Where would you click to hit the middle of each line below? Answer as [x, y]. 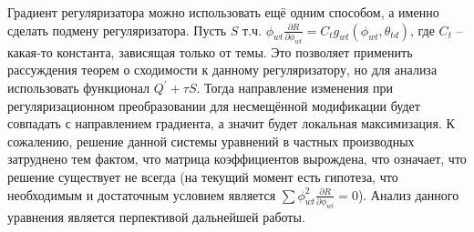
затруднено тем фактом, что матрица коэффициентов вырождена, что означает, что [237, 159]
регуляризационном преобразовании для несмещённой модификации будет [214, 105]
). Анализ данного [408, 194]
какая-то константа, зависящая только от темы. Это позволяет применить [210, 51]
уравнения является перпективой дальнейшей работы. [156, 216]
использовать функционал [79, 88]
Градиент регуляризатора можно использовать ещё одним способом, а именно [223, 12]
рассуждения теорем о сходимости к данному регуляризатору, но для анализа [222, 70]
